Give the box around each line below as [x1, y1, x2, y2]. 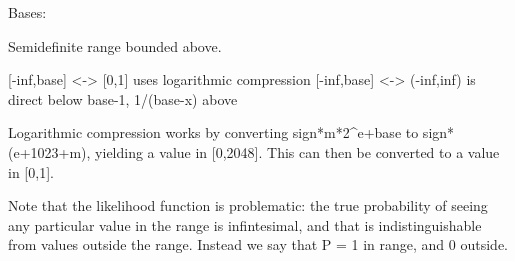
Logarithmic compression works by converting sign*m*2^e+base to [8, 122, 419, 143]
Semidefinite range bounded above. [8, 35, 222, 56]
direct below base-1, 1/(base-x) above [8, 88, 238, 109]
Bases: [8, 2, 47, 22]
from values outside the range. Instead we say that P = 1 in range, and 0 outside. [8, 234, 509, 255]
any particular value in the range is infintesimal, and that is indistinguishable [8, 214, 482, 235]
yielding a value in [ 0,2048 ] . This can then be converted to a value [95, 141, 500, 162]
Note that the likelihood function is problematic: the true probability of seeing [8, 195, 488, 216]
